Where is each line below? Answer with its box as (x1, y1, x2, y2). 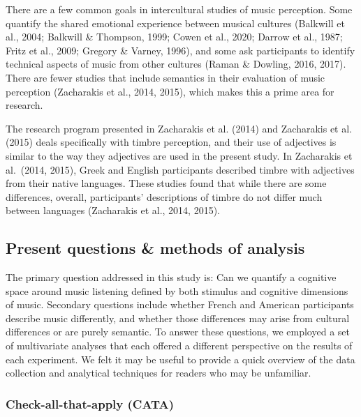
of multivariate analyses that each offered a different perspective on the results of (6, 338, 353, 353)
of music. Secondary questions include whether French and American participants (6, 297, 354, 312)
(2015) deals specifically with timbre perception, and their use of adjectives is (6, 135, 337, 149)
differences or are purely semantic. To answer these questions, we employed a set (6, 324, 350, 339)
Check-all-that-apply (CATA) (6, 395, 175, 412)
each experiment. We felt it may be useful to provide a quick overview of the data (6, 351, 355, 366)
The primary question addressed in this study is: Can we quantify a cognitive (6, 270, 337, 285)
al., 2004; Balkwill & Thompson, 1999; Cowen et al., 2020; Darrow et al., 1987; (6, 29, 343, 44)
